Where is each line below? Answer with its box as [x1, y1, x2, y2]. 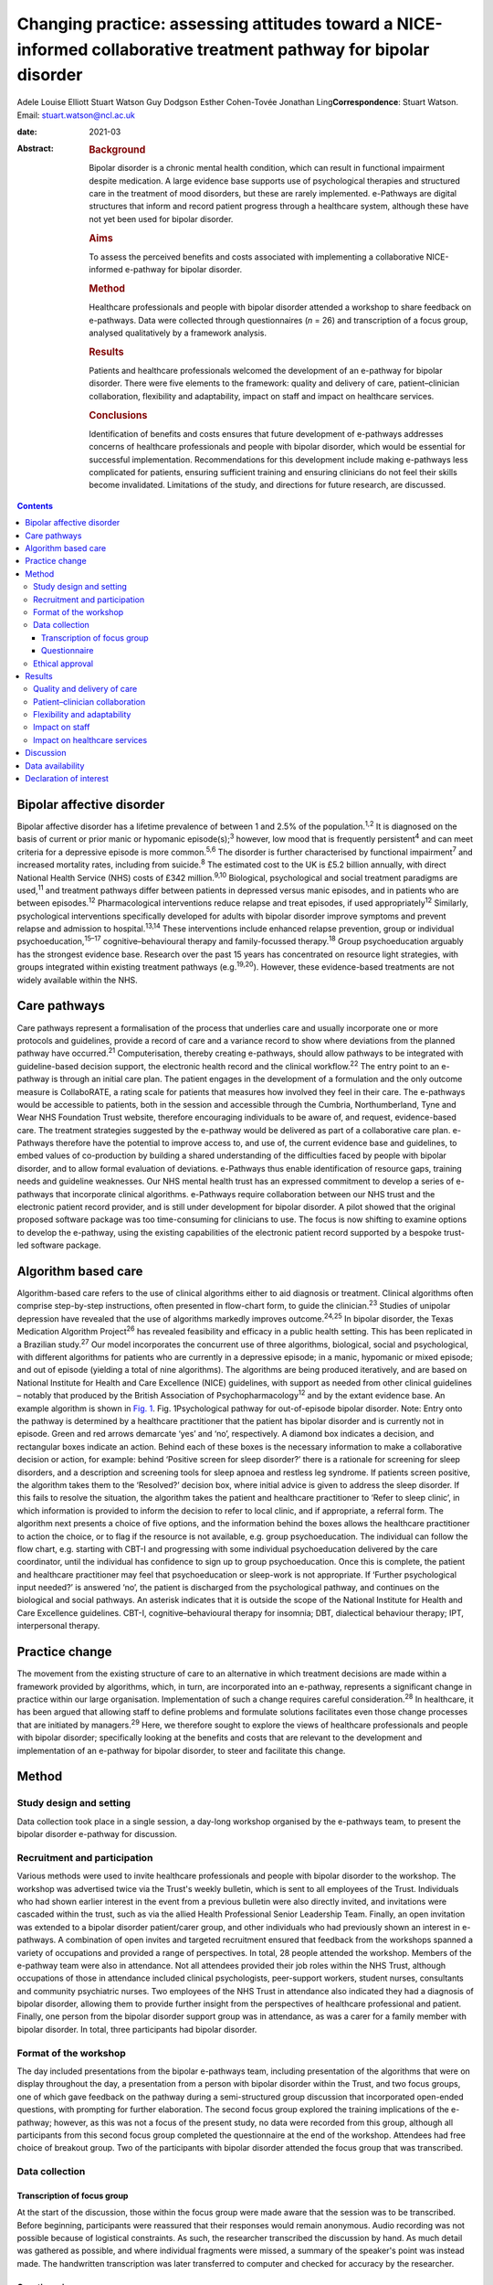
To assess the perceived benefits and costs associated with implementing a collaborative [89, 251, 425, 262]
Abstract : [16, 143, 54, 154]
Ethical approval [33, 658, 94, 669]
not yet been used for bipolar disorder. [89, 213, 234, 224]
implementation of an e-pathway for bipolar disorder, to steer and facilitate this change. [16, 1745, 346, 1756]
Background [89, 143, 146, 156]
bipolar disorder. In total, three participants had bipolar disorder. [16, 2024, 257, 2035]
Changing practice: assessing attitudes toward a [16, 14, 393, 34]
